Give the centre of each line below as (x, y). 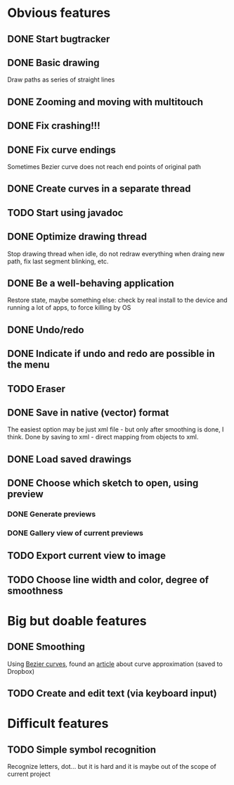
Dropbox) (21, 671)
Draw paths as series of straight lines (61, 80)
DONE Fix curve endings (61, 150)
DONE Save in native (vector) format (88, 412)
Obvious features (59, 13)
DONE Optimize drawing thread (77, 237)
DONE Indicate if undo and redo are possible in (111, 354)
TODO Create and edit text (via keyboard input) (112, 694)
